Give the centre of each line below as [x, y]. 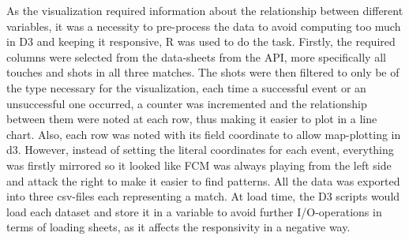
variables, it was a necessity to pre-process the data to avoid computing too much [204, 26]
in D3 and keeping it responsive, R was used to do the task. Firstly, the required [201, 41]
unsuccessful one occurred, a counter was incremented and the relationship [187, 103]
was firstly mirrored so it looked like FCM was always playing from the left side [199, 165]
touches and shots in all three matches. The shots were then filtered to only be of [203, 72]
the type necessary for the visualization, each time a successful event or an [186, 87]
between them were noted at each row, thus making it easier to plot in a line [192, 119]
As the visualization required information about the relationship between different [205, 10]
